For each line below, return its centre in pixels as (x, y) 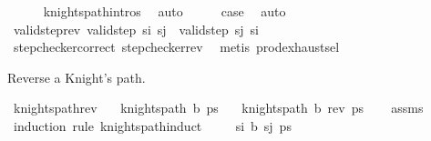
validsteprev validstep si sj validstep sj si (136, 29)
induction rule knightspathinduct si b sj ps (152, 125)
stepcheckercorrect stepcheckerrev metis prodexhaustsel (176, 47)
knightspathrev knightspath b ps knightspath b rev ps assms (218, 108)
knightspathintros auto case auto (164, 11)
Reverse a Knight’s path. (77, 77)
